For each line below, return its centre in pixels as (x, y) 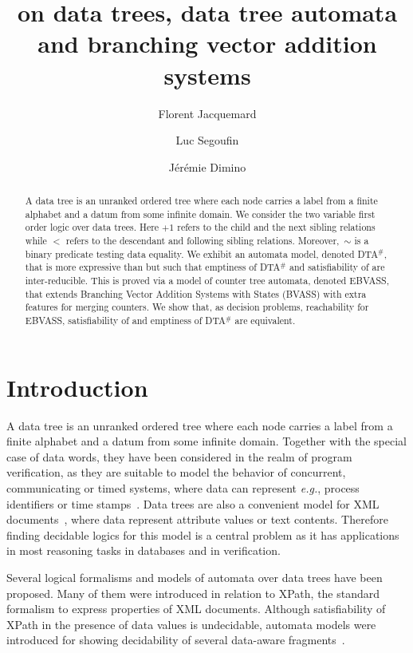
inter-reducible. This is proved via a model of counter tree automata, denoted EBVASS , (207, 281)
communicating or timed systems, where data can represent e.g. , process (183, 487)
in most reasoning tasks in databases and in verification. (144, 550)
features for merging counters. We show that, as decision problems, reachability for (197, 307)
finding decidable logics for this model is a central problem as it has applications (203, 534)
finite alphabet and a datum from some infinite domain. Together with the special (206, 441)
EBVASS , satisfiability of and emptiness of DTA (125, 320)
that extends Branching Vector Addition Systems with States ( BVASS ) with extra (196, 293)
